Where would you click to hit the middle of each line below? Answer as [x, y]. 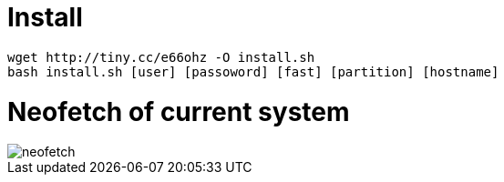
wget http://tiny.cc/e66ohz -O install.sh [161, 57]
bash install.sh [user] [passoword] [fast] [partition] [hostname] [253, 71]
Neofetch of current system [179, 111]
